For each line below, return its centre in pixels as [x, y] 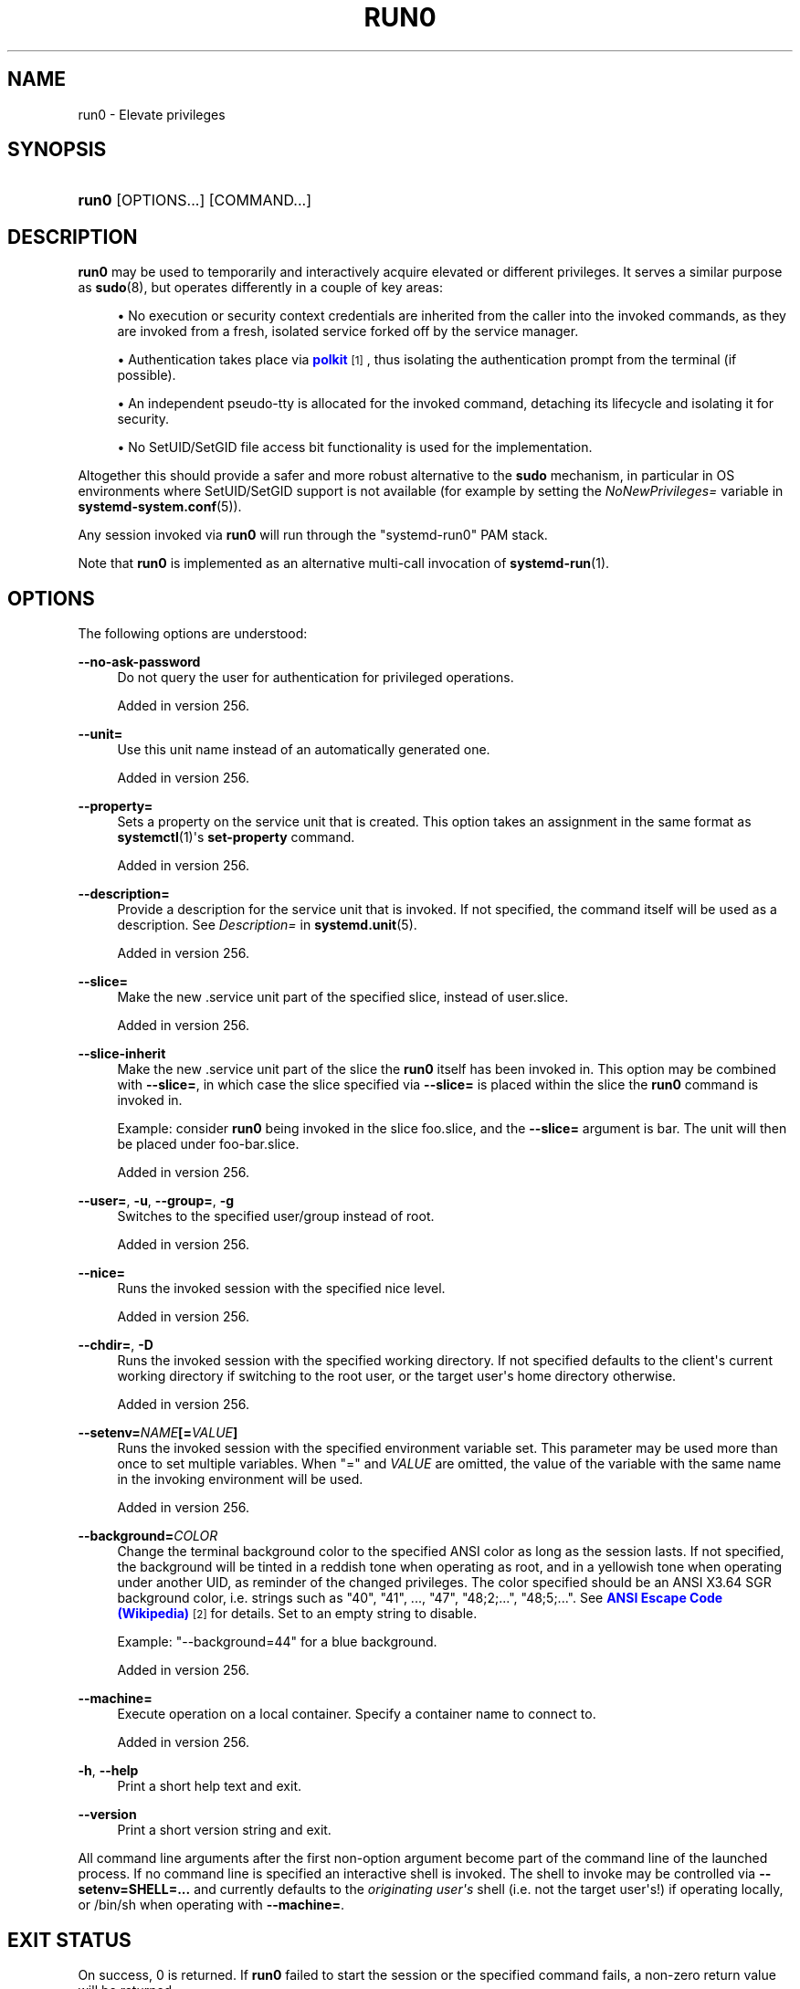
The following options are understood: [193, 634]
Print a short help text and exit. [209, 1786]
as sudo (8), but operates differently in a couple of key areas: [261, 288]
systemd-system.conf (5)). [160, 507]
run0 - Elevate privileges [152, 114]
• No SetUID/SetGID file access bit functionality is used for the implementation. [355, 447]
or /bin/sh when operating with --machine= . [211, 1905]
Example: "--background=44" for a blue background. [277, 1642]
